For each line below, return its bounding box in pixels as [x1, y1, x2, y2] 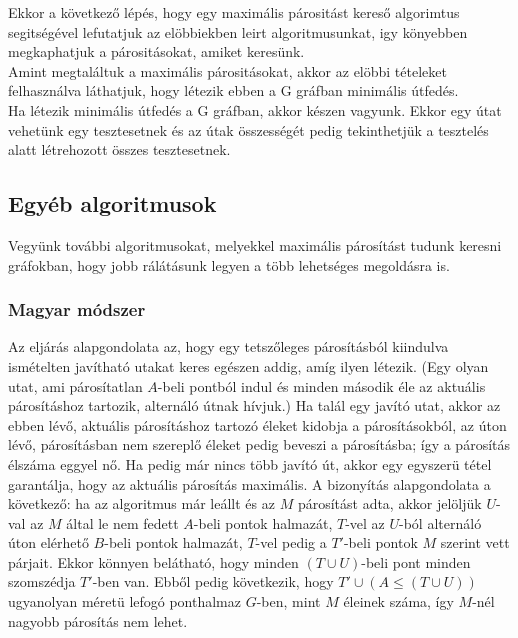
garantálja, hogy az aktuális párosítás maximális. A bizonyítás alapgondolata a [8, 473, 491, 494]
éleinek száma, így [343, 591, 454, 612]
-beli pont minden [361, 551, 471, 572]
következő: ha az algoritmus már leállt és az [8, 493, 275, 514]
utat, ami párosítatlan [8, 375, 143, 396]
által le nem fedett [66, 512, 179, 533]
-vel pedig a [255, 532, 327, 553]
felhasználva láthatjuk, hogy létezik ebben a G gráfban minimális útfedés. [8, 80, 459, 101]
